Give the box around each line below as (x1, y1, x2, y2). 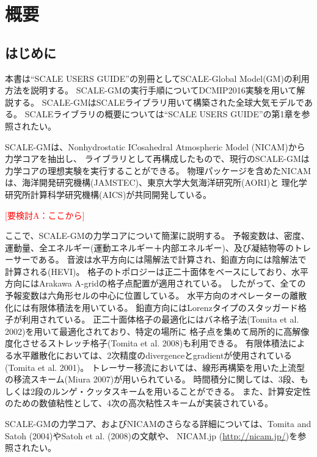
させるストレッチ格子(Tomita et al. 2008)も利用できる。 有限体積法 (21, 337, 288, 349)
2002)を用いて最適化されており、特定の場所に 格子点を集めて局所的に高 (5, 324, 293, 337)
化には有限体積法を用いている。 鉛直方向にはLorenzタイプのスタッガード (5, 301, 298, 313)
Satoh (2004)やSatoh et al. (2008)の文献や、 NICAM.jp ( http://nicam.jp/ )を (5, 429, 298, 442)
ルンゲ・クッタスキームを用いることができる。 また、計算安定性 (51, 384, 311, 397)
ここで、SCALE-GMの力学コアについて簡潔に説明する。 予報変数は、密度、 (5, 229, 310, 242)
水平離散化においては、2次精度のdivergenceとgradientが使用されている (13, 349, 292, 362)
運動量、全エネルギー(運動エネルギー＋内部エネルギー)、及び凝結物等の (5, 241, 294, 254)
